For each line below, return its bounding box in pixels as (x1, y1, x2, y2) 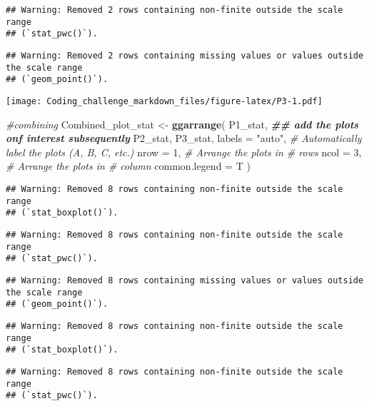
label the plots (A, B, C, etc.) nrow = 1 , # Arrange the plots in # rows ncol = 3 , (6, 144, 362, 159)
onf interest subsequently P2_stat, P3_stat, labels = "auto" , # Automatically (6, 131, 362, 146)
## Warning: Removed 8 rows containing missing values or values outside (6, 275, 364, 285)
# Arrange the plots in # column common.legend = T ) (6, 158, 251, 173)
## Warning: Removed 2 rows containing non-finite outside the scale (6, 5, 343, 15)
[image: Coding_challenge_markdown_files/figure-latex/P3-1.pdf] (6, 96, 323, 106)
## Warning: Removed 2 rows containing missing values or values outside (6, 50, 364, 61)
